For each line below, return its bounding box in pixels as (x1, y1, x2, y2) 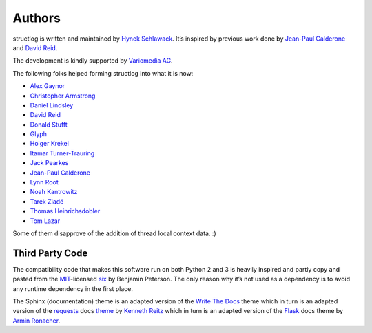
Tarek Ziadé (30, 197, 64, 206)
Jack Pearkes (30, 159, 69, 167)
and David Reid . (12, 43, 58, 52)
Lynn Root (30, 178, 59, 186)
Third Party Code (12, 247, 88, 259)
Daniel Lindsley (30, 100, 74, 109)
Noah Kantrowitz (30, 188, 78, 196)
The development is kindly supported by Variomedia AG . (12, 56, 173, 65)
